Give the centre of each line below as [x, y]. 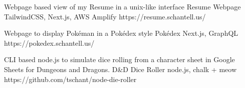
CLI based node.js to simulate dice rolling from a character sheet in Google [119, 59]
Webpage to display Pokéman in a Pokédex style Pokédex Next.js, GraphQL [121, 33]
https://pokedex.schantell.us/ [49, 43]
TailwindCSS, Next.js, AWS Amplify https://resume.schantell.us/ [105, 16]
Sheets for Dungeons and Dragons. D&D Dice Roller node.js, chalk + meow [120, 69]
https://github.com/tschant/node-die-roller [70, 79]
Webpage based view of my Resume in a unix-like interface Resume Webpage [123, 6]
